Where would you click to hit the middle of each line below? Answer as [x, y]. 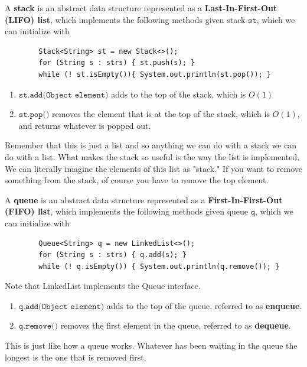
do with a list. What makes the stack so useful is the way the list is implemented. [152, 156]
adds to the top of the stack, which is [179, 94]
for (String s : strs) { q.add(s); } [112, 255]
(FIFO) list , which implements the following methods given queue [127, 211]
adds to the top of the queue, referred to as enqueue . [204, 305]
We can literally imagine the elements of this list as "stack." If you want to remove [153, 168]
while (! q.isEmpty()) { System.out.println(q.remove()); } [159, 266]
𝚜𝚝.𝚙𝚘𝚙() [34, 115]
